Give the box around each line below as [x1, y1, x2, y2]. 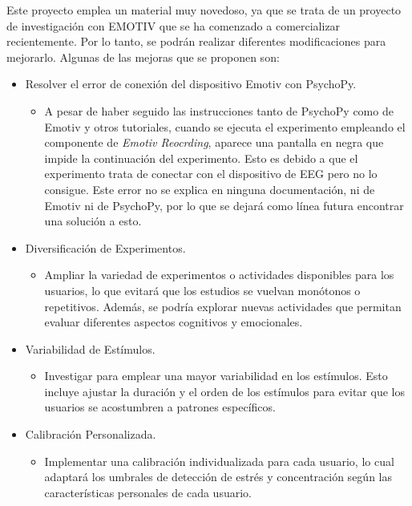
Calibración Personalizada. [25, 426, 156, 443]
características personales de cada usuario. [44, 484, 252, 500]
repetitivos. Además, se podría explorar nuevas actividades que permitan [44, 298, 402, 314]
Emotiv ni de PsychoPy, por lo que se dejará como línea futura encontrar [44, 196, 404, 213]
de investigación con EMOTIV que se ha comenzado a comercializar [6, 17, 341, 34]
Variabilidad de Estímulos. [25, 340, 156, 357]
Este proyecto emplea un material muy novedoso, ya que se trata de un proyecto [6, 2, 402, 18]
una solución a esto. [44, 213, 142, 229]
